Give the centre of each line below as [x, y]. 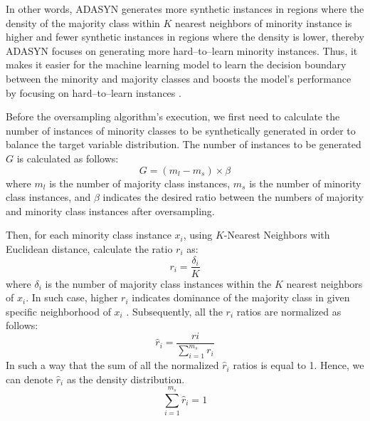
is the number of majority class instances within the [158, 283]
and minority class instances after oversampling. [110, 210]
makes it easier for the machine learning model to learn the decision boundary [176, 64]
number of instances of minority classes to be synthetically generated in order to [181, 130]
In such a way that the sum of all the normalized [112, 365]
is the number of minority [305, 183]
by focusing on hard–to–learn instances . [94, 92]
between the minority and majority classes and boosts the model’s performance [179, 78]
